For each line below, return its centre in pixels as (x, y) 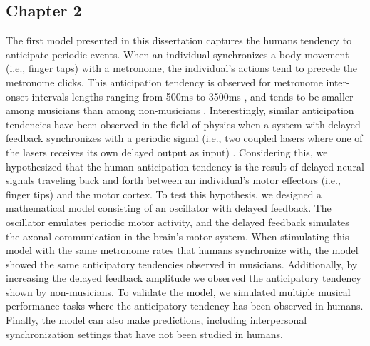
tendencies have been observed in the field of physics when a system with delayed (183, 124)
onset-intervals (37, 96)
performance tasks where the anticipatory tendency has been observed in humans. (185, 306)
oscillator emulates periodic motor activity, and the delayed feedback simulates (178, 222)
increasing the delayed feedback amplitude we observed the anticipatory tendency (184, 278)
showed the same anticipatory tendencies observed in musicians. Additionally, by (182, 264)
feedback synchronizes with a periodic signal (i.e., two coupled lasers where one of (184, 138)
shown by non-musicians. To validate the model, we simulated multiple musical (178, 291)
